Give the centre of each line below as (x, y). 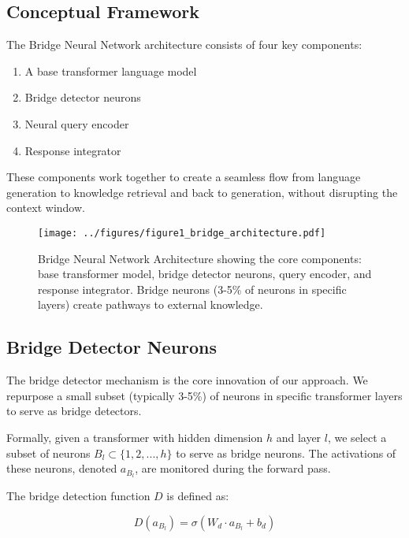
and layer (299, 437)
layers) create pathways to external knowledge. (151, 304)
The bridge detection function (78, 496)
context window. (46, 208)
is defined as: (198, 496)
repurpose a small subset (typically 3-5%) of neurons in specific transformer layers (204, 395)
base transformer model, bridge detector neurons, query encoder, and (205, 274)
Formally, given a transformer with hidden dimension (135, 437)
